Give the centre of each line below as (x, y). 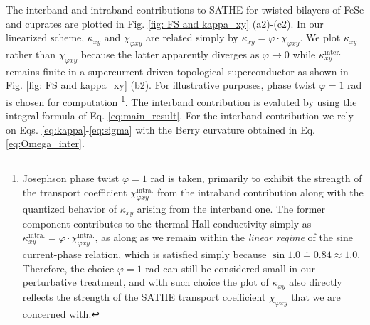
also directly (316, 282)
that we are (316, 296)
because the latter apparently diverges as (170, 54)
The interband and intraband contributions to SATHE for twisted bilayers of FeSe (185, 9)
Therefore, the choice (68, 268)
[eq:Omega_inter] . (45, 143)
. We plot (320, 37)
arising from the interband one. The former (231, 209)
